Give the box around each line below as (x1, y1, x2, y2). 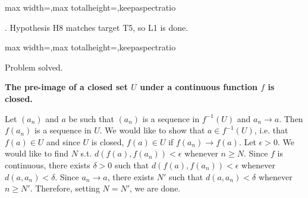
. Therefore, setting (30, 182, 100, 194)
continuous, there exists (5, 158, 90, 171)
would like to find (5, 147, 68, 159)
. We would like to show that (99, 124, 205, 136)
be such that (68, 112, 114, 124)
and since (46, 135, 80, 148)
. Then (279, 112, 303, 124)
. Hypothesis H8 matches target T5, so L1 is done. (5, 21, 188, 33)
